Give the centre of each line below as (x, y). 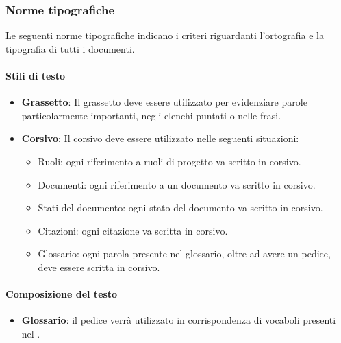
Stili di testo (36, 75)
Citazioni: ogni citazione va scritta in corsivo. (133, 230)
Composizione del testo (62, 294)
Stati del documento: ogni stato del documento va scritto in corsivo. (180, 208)
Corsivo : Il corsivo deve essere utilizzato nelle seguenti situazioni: (160, 138)
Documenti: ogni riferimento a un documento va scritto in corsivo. (177, 184)
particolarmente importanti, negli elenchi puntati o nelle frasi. (151, 115)
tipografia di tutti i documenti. (70, 48)
